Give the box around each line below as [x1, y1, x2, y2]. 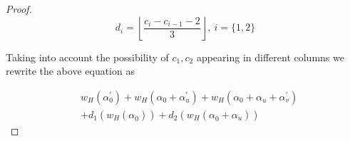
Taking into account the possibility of [6, 49, 169, 64]
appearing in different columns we [196, 49, 344, 64]
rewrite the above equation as [6, 63, 135, 78]
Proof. [6, 1, 32, 16]
